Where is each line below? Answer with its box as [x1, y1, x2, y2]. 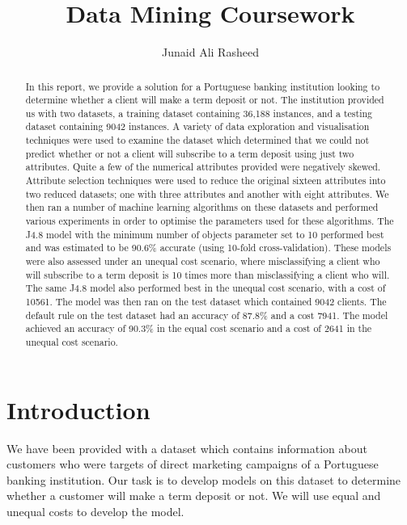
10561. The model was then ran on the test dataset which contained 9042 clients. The [25, 295, 387, 309]
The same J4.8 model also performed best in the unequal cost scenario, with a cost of [25, 281, 386, 295]
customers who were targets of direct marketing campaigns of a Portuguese [6, 456, 379, 472]
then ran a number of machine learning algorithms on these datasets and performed [25, 200, 379, 214]
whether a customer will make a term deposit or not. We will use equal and [6, 487, 381, 504]
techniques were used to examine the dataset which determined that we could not [25, 133, 370, 147]
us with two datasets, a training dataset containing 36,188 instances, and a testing [25, 106, 373, 120]
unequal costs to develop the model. [6, 502, 184, 519]
